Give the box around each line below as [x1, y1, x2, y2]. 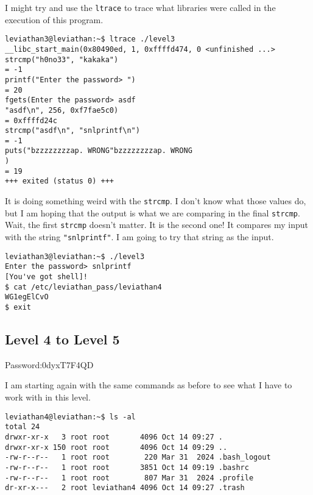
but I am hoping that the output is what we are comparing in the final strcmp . [5, 206, 300, 219]
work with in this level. [5, 391, 91, 404]
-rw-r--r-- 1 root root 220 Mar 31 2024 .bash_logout [5, 453, 271, 462]
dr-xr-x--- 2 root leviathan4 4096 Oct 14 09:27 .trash [5, 483, 245, 493]
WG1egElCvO [5, 293, 49, 302]
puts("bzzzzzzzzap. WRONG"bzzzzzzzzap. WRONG [5, 146, 192, 155]
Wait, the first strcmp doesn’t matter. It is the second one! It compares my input [5, 218, 309, 231]
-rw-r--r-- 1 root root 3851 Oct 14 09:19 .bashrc [5, 463, 249, 472]
